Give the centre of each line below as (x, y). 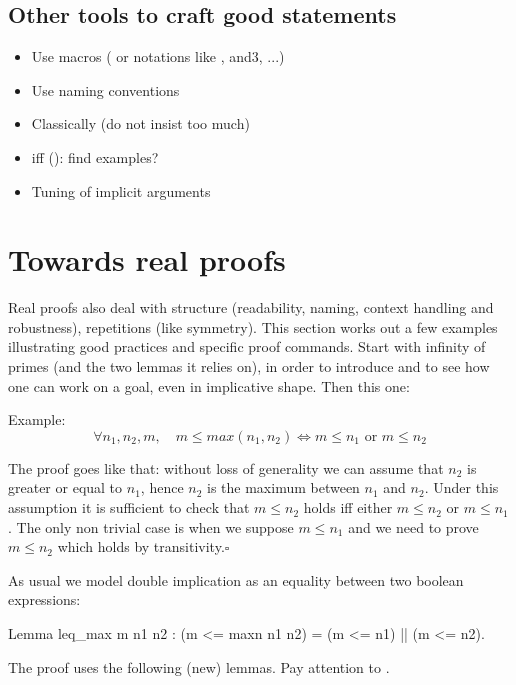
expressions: (44, 599)
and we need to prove (413, 526)
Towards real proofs (147, 259)
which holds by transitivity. (141, 546)
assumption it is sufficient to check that (129, 507)
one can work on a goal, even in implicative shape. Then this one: (209, 385)
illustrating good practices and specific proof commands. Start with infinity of (247, 346)
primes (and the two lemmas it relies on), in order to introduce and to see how (249, 366)
